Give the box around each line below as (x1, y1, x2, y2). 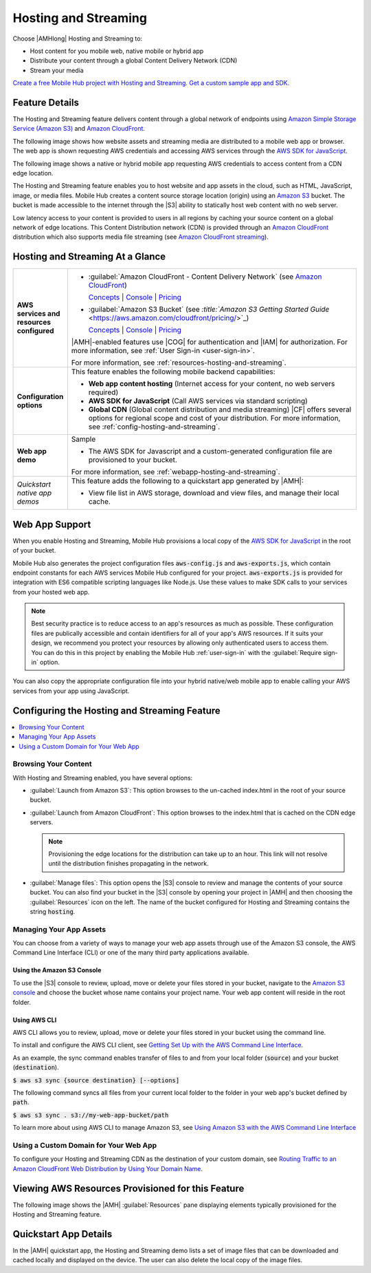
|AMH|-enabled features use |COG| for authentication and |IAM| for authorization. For (71, 337, 348, 347)
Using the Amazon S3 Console (12, 966, 102, 974)
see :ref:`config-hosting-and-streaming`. (88, 422, 221, 431)
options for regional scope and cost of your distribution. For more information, (88, 414, 341, 423)
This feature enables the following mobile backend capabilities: (71, 367, 276, 376)
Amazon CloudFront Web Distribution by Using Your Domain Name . (12, 1164, 203, 1173)
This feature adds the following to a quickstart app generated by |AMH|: (71, 476, 304, 486)
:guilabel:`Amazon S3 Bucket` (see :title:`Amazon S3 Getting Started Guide (88, 305, 330, 314)
